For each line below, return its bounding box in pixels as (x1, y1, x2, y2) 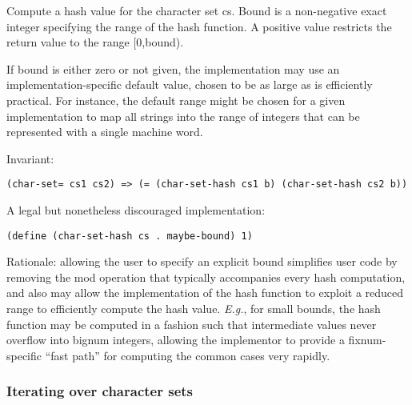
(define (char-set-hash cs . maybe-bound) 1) (6, 230, 253, 242)
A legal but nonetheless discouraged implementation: (6, 202, 266, 218)
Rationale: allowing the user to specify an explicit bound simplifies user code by (6, 253, 398, 270)
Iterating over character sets (6, 381, 193, 401)
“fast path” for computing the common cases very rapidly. (45, 347, 330, 363)
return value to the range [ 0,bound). (6, 34, 184, 50)
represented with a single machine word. (6, 123, 203, 140)
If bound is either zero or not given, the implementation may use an (6, 60, 340, 77)
